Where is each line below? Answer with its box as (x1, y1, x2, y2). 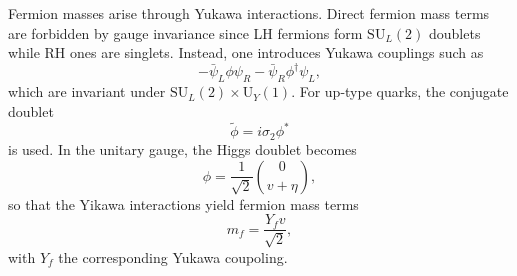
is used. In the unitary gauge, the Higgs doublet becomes (8, 138, 357, 159)
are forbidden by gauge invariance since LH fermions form (8, 22, 363, 43)
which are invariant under (8, 81, 166, 102)
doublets (428, 22, 481, 43)
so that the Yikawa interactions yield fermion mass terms (8, 193, 359, 214)
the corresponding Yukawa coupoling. (58, 246, 288, 267)
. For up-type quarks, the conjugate (291, 81, 509, 102)
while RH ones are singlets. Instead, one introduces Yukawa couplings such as (8, 42, 484, 63)
